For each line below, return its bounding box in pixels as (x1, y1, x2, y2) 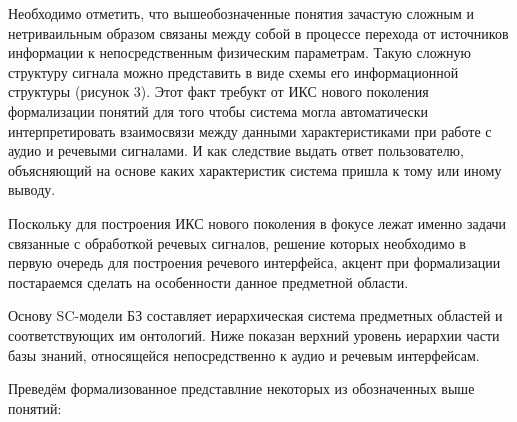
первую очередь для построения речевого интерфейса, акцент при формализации (8, 252, 501, 273)
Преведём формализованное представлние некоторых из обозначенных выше (8, 378, 475, 399)
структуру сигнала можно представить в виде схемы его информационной (8, 61, 459, 82)
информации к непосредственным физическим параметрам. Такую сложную (8, 42, 472, 63)
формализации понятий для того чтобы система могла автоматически (8, 100, 428, 121)
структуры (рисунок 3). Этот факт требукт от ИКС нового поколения (8, 81, 429, 102)
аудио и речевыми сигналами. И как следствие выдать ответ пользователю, (8, 140, 464, 161)
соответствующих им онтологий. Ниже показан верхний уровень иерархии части (8, 324, 500, 345)
